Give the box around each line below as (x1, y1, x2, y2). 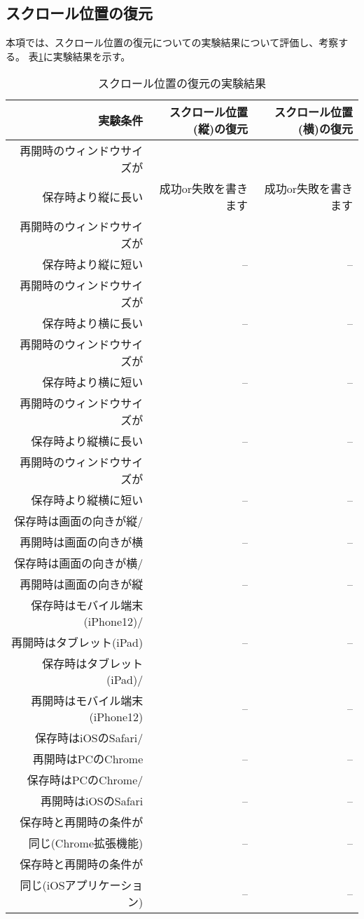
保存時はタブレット (42, 655, 143, 672)
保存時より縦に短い (42, 256, 143, 273)
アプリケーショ (64, 877, 143, 894)
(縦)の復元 (192, 121, 248, 137)
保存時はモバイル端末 (31, 597, 143, 614)
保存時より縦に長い (42, 189, 143, 206)
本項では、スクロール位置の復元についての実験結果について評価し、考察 (6, 35, 339, 50)
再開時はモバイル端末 (31, 692, 143, 709)
